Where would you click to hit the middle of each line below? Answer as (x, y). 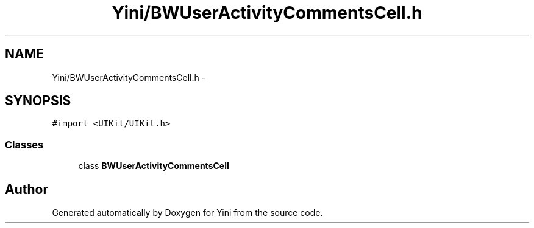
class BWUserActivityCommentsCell (154, 166)
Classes (24, 144)
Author (27, 189)
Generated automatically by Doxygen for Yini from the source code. (187, 213)
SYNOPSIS (38, 101)
